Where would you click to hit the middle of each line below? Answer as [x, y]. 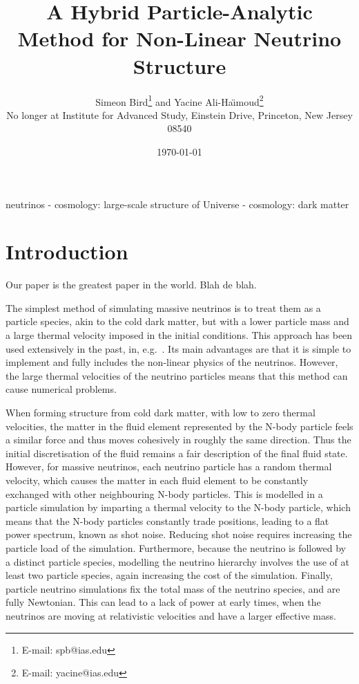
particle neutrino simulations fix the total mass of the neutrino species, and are [173, 588]
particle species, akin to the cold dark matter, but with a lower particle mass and [177, 321]
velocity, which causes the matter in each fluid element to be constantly [157, 480]
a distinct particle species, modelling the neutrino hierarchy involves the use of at [177, 561]
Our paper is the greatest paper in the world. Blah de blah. [131, 285]
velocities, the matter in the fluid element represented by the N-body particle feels [179, 426]
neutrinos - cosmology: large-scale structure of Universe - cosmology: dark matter [177, 204]
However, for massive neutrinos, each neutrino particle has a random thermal [169, 466]
